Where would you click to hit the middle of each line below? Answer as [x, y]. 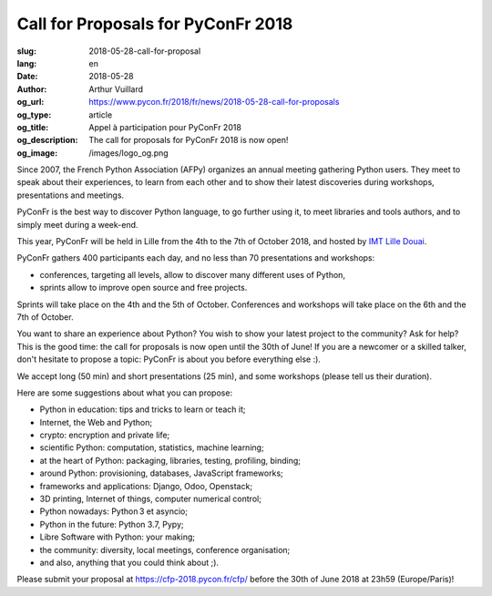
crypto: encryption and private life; [105, 435]
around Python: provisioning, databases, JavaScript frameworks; [161, 473]
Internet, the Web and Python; [96, 422]
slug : [26, 51]
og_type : [34, 115]
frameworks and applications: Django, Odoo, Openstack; [146, 486]
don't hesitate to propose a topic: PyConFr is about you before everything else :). [169, 359]
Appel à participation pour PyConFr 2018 [165, 127]
